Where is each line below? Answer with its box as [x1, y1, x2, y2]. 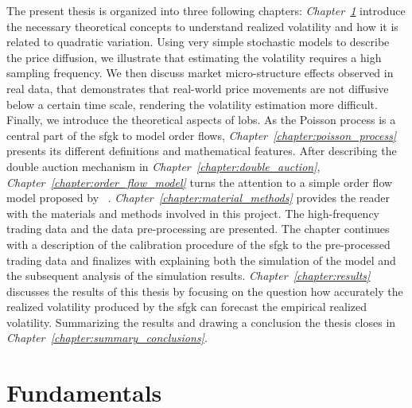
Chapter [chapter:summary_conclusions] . [6, 329, 208, 346]
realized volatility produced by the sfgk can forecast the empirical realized [6, 298, 367, 315]
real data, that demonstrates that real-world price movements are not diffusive [6, 80, 389, 96]
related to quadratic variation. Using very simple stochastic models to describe [6, 33, 390, 50]
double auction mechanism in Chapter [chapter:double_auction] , [6, 157, 321, 174]
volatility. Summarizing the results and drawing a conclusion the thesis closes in [6, 313, 396, 330]
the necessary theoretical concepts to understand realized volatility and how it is [6, 17, 398, 34]
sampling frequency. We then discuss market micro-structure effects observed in [6, 64, 394, 81]
